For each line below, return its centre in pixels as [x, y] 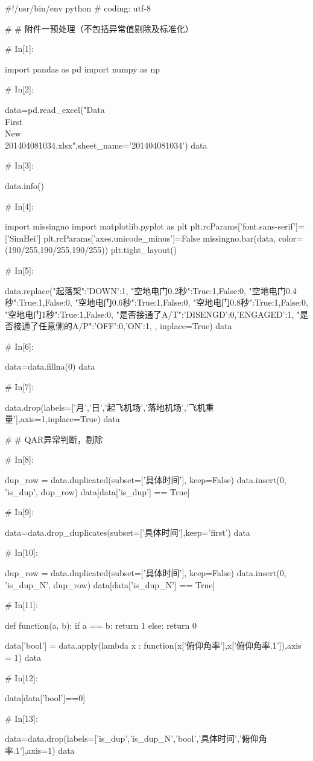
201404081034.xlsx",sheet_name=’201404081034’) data [106, 145]
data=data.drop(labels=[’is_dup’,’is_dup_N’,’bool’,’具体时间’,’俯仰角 [136, 738]
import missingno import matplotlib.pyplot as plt [96, 226]
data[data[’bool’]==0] [45, 698]
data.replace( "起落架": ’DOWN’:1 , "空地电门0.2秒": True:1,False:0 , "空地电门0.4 [151, 290]
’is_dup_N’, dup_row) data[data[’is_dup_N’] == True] [110, 584]
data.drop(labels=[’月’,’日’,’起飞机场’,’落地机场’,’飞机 [105, 407]
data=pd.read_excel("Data [55, 109]
